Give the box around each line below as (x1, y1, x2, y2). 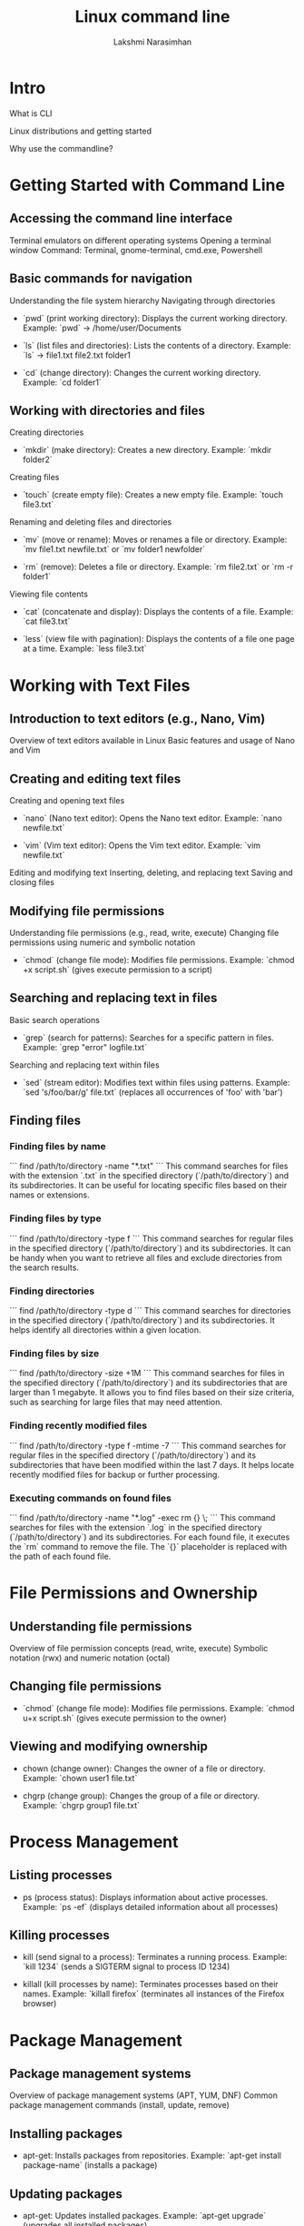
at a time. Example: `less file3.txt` (22, 643, 147, 655)
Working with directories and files (9, 402, 206, 419)
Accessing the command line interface (9, 211, 233, 226)
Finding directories (9, 1285, 95, 1297)
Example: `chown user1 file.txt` (22, 1772, 138, 1783)
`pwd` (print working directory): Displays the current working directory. (22, 312, 288, 323)
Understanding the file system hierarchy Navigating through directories (9, 295, 276, 306)
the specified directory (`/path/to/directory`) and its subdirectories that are (9, 1377, 288, 1388)
